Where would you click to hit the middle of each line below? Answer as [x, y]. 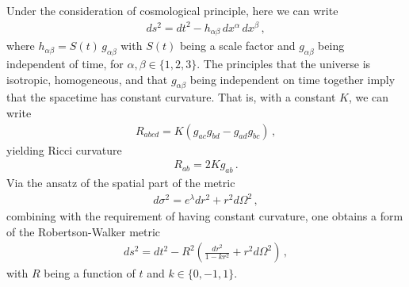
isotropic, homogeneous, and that [87, 79]
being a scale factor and [237, 46]
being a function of [90, 273]
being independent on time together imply [292, 79]
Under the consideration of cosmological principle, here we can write [172, 10]
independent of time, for [65, 63]
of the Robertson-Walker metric [84, 231]
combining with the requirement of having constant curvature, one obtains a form [205, 216]
